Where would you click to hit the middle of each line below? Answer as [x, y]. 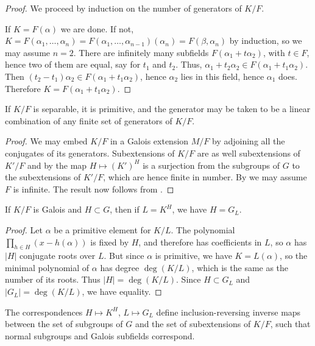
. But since [124, 256]
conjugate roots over [58, 256]
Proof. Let [24, 229]
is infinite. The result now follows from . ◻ [94, 189]
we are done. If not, [97, 28]
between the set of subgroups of [64, 324]
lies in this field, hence [222, 76]
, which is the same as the [240, 267]
